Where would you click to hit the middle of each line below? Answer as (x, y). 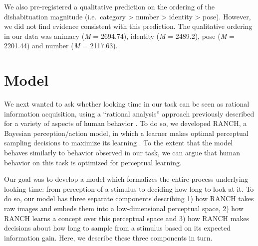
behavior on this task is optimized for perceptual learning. (93, 162)
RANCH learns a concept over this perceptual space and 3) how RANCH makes (127, 218)
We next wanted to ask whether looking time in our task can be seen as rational (127, 104)
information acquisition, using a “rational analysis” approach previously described (129, 113)
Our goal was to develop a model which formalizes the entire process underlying (126, 179)
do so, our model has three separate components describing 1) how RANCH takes (129, 198)
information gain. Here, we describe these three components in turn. (108, 237)
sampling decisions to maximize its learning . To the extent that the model (119, 143)
